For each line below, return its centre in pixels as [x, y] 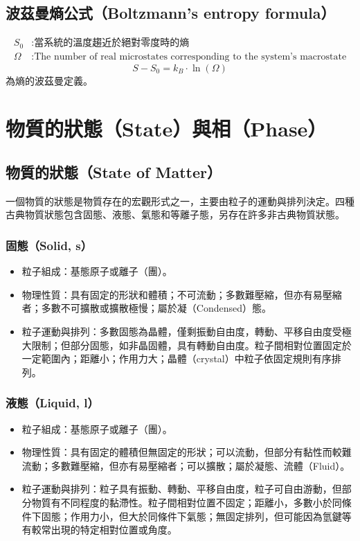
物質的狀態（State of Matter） [114, 172]
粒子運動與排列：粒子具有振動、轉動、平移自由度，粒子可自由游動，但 [182, 489]
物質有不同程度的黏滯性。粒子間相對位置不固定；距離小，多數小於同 [187, 503]
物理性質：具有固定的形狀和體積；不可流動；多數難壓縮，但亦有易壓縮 [182, 294]
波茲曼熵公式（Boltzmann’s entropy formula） [171, 13]
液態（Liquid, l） [52, 403]
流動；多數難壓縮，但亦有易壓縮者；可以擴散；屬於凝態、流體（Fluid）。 [186, 465]
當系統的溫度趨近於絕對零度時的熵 [112, 43]
